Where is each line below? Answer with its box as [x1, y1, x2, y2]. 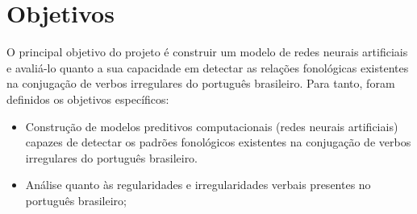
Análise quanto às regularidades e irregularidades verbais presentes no [25, 176, 371, 193]
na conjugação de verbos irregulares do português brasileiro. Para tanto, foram [6, 75, 395, 92]
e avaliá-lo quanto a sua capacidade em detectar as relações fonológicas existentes [6, 59, 409, 76]
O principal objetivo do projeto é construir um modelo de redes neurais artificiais [6, 43, 408, 60]
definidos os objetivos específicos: [6, 90, 169, 107]
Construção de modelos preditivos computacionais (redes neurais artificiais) [25, 117, 398, 134]
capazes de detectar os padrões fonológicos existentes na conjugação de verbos [25, 134, 411, 150]
